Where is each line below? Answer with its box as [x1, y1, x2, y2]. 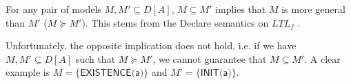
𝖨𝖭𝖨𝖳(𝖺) [200, 68, 232, 79]
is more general [281, 2, 345, 16]
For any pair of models [6, 2, 101, 16]
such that [75, 51, 116, 66]
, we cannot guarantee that [152, 51, 267, 66]
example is [6, 65, 50, 79]
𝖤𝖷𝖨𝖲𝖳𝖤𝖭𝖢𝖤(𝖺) [80, 68, 144, 79]
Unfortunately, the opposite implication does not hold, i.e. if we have [6, 38, 297, 53]
